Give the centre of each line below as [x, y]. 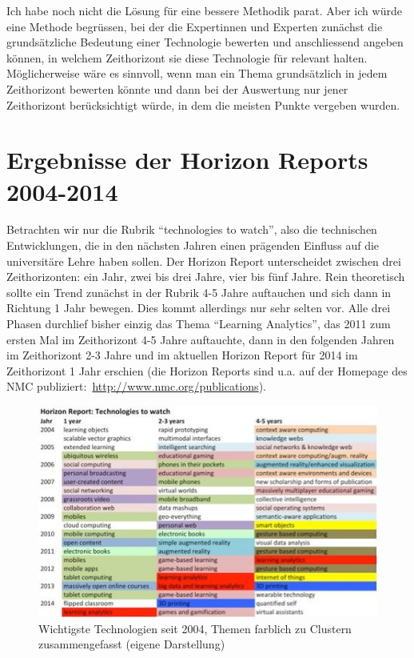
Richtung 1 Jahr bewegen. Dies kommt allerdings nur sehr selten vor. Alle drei [199, 308]
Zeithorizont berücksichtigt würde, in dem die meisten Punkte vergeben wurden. [203, 104]
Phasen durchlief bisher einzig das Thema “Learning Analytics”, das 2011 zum [199, 324]
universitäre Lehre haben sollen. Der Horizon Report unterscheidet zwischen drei [204, 261]
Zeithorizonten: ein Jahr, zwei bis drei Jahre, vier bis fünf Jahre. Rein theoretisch [206, 277]
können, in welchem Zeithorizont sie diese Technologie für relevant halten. [187, 57]
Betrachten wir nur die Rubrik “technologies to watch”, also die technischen [192, 229]
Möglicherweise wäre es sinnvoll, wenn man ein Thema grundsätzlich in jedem [197, 73]
